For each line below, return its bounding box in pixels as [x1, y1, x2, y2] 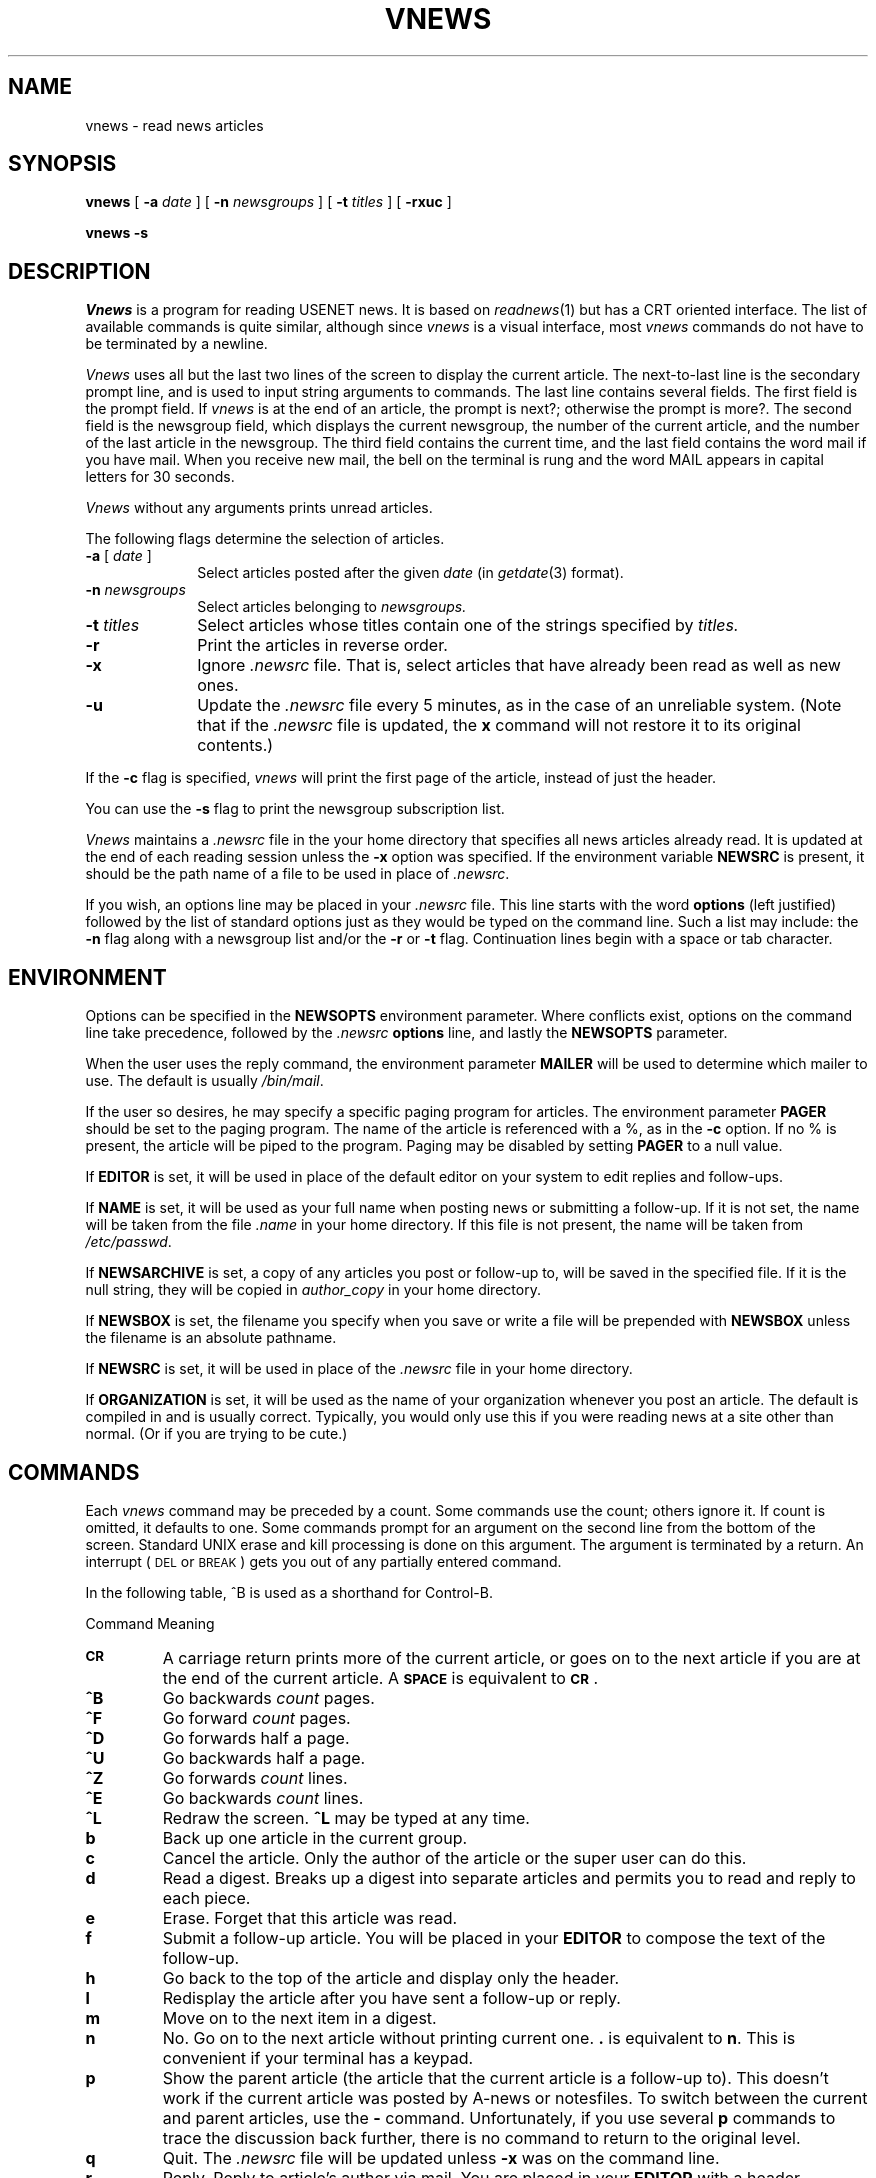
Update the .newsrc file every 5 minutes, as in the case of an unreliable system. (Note [197, 695, 842, 716]
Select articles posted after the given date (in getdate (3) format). [197, 564, 624, 582]
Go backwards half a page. [162, 1747, 366, 1768]
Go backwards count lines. [162, 1787, 364, 1808]
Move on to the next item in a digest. [162, 2007, 437, 2028]
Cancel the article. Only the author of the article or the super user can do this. [162, 1847, 747, 1868]
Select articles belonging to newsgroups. [197, 598, 467, 616]
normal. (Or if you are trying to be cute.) [85, 1425, 348, 1443]
